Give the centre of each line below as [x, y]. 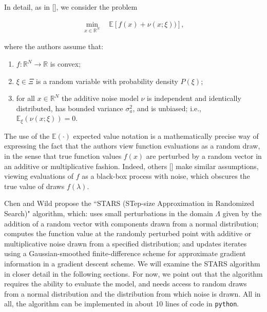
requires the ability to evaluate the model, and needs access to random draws [126, 284]
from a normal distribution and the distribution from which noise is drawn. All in [132, 293]
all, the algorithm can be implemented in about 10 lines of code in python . [122, 304]
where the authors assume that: [54, 46]
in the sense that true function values [63, 156]
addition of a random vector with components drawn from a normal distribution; [131, 223]
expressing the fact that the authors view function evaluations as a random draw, [132, 146]
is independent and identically [194, 98]
